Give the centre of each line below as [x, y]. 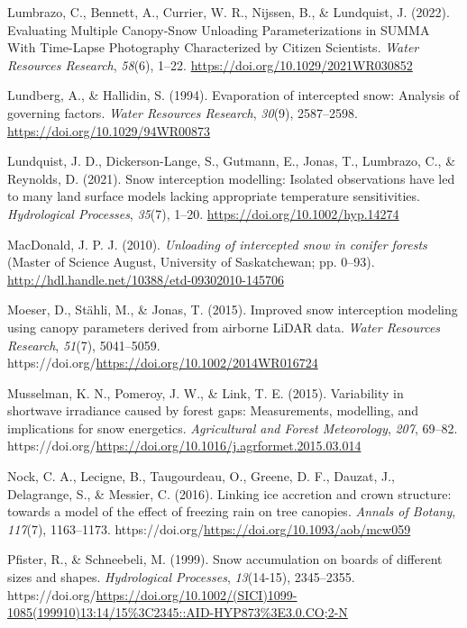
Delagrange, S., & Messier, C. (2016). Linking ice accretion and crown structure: [229, 493]
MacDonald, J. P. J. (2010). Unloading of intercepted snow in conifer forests [217, 244]
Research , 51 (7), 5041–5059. [84, 345]
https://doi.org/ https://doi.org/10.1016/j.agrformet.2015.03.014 [184, 446]
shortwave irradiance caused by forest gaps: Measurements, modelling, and [213, 410]
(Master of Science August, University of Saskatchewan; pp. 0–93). [191, 262]
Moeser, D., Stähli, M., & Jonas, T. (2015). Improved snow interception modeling [233, 309]
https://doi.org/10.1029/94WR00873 [109, 130]
